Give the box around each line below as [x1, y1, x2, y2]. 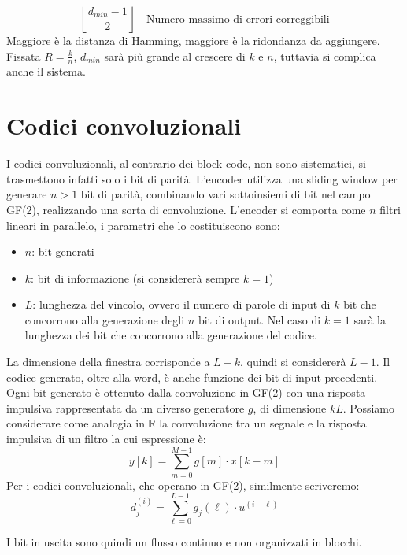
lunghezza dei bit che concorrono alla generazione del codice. [24, 327, 317, 343]
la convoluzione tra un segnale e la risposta [159, 415, 367, 431]
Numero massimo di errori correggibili [146, 13, 330, 25]
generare [6, 186, 47, 202]
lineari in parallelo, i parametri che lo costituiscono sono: [6, 216, 280, 233]
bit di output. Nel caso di [198, 311, 321, 327]
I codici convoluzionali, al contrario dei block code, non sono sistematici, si [6, 155, 366, 172]
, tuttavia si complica [273, 47, 376, 64]
